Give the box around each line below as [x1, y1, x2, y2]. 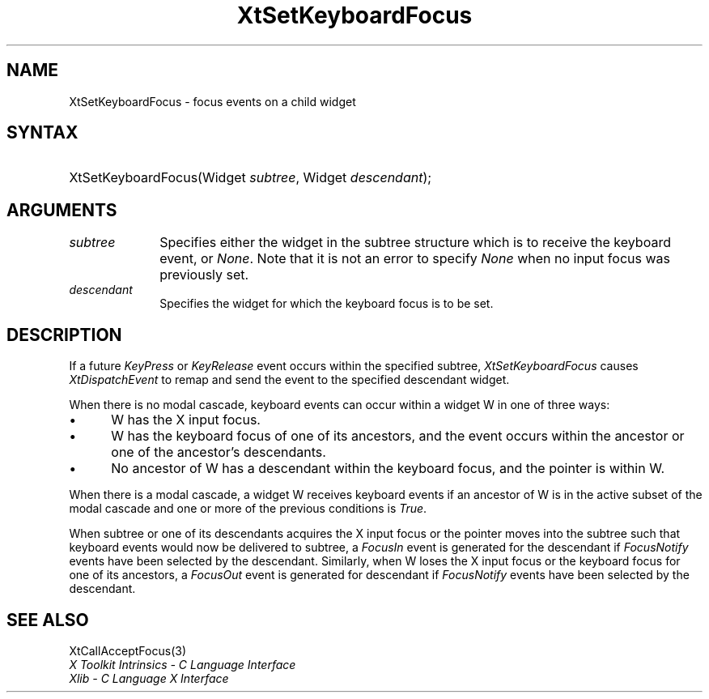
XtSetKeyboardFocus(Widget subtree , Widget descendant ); [69, 169, 432, 186]
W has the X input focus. [111, 411, 261, 428]
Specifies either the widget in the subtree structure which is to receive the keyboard [159, 234, 671, 251]
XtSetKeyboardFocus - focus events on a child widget [69, 94, 356, 109]
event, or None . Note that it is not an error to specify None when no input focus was [159, 250, 670, 267]
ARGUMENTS [6, 199, 117, 220]
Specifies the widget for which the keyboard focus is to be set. [159, 296, 494, 311]
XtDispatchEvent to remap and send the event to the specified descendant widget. [69, 373, 510, 387]
